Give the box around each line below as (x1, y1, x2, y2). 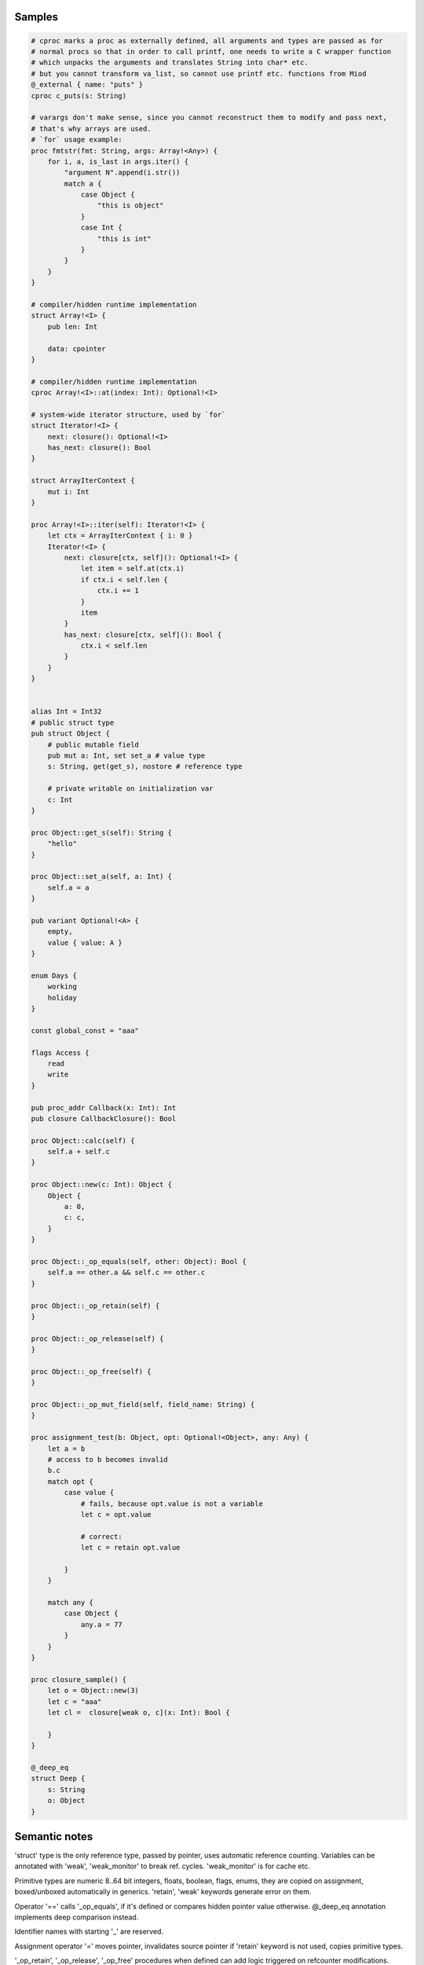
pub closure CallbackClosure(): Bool (31, 1114, 177, 1123)
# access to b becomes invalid (47, 1455, 168, 1464)
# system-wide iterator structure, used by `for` (31, 410, 226, 419)
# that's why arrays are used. (31, 124, 152, 133)
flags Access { (31, 1048, 90, 1057)
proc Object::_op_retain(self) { (31, 1301, 160, 1310)
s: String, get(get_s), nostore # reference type (47, 762, 243, 771)
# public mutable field (47, 740, 139, 749)
